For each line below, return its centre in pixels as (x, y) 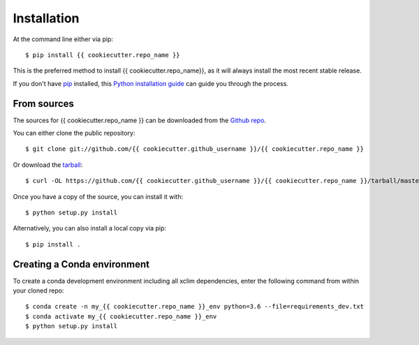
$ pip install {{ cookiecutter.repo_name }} (103, 55)
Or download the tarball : (48, 165)
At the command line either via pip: (63, 39)
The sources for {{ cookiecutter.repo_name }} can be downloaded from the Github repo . (140, 120)
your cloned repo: (38, 291)
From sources (44, 104)
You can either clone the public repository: (74, 133)
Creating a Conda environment (81, 264)
